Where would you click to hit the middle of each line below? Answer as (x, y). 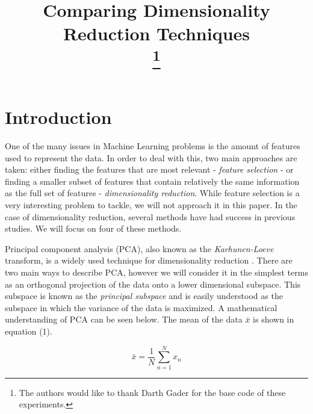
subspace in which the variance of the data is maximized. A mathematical (141, 307)
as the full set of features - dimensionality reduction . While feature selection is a (152, 193)
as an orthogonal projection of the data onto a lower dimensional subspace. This (153, 284)
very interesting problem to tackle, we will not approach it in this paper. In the (151, 204)
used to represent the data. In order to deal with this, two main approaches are (151, 157)
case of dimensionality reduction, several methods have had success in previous (150, 216)
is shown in (274, 319)
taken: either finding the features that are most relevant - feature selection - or (149, 169)
